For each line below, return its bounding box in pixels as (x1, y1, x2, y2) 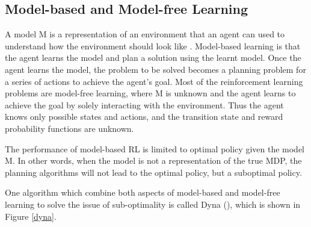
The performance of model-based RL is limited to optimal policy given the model (5, 142, 304, 155)
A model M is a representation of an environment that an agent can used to (5, 28, 285, 40)
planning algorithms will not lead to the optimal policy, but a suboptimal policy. (5, 166, 302, 178)
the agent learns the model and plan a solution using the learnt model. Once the (5, 51, 301, 64)
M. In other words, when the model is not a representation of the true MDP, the (5, 154, 302, 167)
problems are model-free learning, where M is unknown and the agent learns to (5, 87, 296, 99)
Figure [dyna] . (5, 210, 57, 222)
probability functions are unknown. (5, 122, 134, 134)
